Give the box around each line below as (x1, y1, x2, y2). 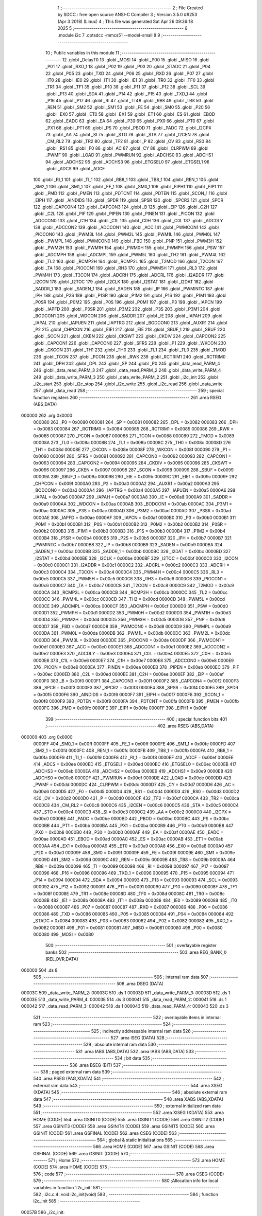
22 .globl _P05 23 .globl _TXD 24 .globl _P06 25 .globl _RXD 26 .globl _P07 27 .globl (45, 71, 213, 76)
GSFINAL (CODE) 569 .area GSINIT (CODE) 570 (33, 1150, 129, 1156)
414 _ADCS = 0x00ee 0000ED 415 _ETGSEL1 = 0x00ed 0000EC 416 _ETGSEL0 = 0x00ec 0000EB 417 (33, 761, 237, 767)
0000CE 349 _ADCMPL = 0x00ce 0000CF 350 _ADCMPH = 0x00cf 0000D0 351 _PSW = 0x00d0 (33, 603, 228, 609)
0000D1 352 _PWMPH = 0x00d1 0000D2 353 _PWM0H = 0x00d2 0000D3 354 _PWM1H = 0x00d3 (33, 609, 231, 615)
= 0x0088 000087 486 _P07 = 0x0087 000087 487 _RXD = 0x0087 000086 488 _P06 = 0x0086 (33, 904, 228, 910)
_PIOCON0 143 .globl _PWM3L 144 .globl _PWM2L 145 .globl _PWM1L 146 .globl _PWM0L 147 (33, 231, 220, 237)
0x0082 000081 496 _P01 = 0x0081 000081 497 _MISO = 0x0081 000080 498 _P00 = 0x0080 (33, 925, 223, 930)
